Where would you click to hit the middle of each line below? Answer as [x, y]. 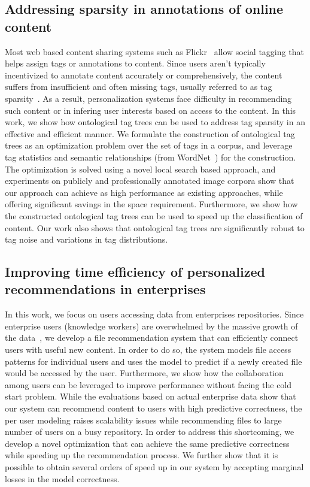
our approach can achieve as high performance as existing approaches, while [144, 192]
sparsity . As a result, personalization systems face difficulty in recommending [148, 98]
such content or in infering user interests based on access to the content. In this [151, 110]
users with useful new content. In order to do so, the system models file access [148, 350]
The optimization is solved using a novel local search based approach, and [140, 169]
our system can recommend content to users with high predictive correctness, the [154, 408]
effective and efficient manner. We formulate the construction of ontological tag [150, 133]
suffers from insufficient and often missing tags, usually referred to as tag [139, 87]
